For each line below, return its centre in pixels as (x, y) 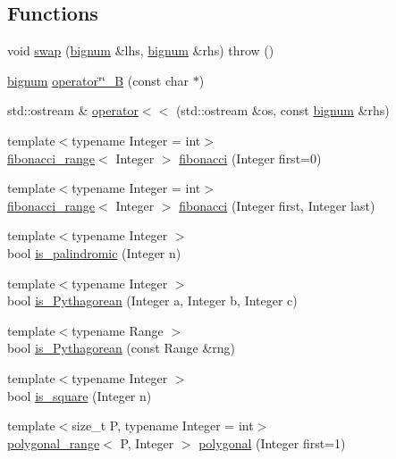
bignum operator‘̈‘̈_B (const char (98, 80)
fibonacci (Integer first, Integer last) (277, 205)
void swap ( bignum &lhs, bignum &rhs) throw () (141, 50)
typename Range (118, 330)
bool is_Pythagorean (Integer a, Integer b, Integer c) (152, 300)
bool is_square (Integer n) (80, 395)
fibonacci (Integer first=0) (250, 158)
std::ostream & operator (73, 110)
